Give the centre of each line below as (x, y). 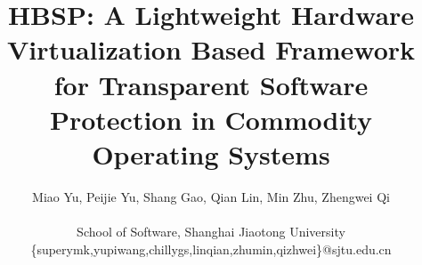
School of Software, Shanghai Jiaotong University (211, 232)
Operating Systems (211, 153)
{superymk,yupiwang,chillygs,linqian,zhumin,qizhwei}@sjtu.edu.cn (211, 249)
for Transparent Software (211, 84)
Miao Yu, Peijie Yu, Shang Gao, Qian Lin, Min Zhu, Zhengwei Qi (211, 196)
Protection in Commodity (211, 119)
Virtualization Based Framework (211, 49)
